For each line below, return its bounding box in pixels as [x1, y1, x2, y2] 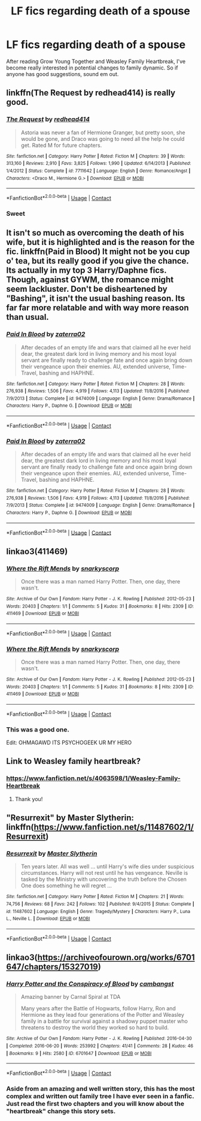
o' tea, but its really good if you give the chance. [6, 256, 189, 266]
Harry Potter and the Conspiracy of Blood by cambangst [6, 980, 174, 988]
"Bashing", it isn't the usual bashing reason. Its [6, 294, 185, 304]
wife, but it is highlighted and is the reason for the [6, 237, 195, 247]
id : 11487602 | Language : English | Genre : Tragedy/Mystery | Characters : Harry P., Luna [6, 908, 190, 914]
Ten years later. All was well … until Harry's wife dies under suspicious [20, 863, 194, 870]
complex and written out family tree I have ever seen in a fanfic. [6, 1092, 194, 1100]
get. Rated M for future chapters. [20, 141, 102, 149]
